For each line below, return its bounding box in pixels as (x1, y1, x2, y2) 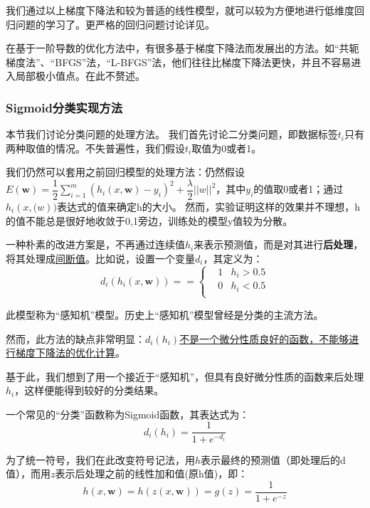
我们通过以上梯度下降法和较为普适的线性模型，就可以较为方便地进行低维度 (6, 3, 354, 17)
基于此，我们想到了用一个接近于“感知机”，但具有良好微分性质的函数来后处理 (6, 369, 364, 383)
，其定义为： (203, 250, 263, 265)
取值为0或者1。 (191, 140, 262, 155)
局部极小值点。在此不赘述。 (15, 68, 145, 83)
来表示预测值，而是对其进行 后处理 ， (194, 237, 364, 252)
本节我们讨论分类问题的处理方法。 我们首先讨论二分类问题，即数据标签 (6, 127, 338, 142)
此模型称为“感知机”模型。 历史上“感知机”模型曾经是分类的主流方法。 (6, 307, 324, 322)
